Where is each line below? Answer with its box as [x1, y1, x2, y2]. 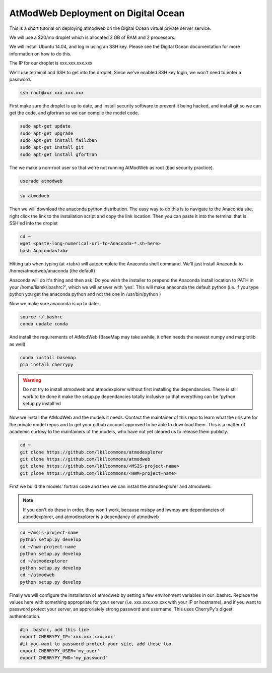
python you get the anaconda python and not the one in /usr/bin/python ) [9, 291, 161, 297]
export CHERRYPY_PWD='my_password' [20, 655, 108, 661]
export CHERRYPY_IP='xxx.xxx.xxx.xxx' [20, 634, 116, 640]
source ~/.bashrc [20, 314, 63, 320]
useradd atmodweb [20, 178, 63, 184]
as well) [9, 341, 26, 347]
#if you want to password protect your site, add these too [20, 641, 172, 647]
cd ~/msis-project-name [20, 530, 79, 535]
